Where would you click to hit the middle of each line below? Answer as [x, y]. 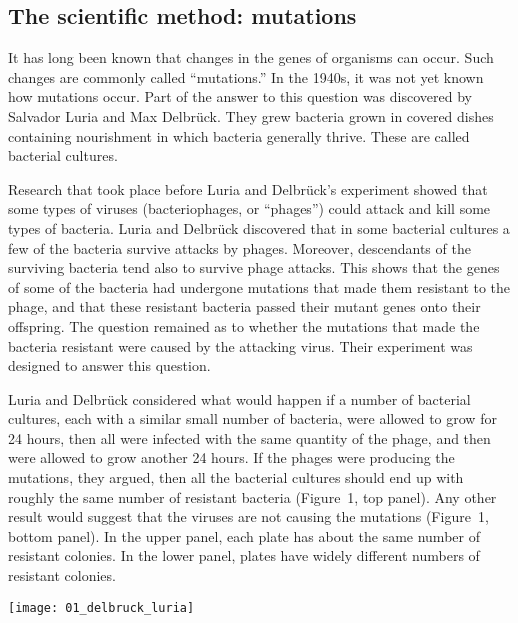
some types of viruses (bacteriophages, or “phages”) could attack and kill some [249, 208]
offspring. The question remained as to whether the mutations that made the [244, 325]
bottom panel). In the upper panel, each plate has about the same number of [244, 535]
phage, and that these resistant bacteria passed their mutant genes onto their [244, 306]
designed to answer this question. [109, 365]
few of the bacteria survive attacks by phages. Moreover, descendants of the [239, 247]
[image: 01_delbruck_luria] [101, 607]
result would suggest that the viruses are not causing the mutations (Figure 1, [248, 516]
